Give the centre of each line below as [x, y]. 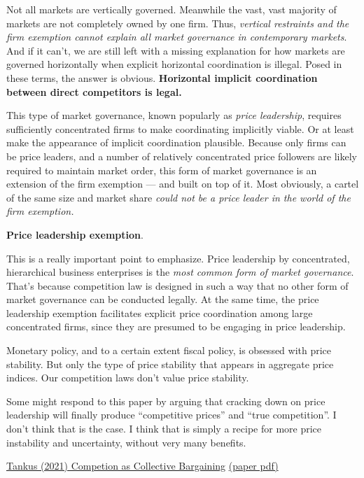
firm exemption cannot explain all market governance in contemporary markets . [177, 37]
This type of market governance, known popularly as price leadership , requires [174, 115]
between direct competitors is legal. [94, 91]
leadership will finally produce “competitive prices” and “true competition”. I [171, 415]
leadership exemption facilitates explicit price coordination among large [160, 312]
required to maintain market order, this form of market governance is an [162, 170]
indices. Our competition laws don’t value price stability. [128, 378]
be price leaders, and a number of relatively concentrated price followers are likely [182, 156]
